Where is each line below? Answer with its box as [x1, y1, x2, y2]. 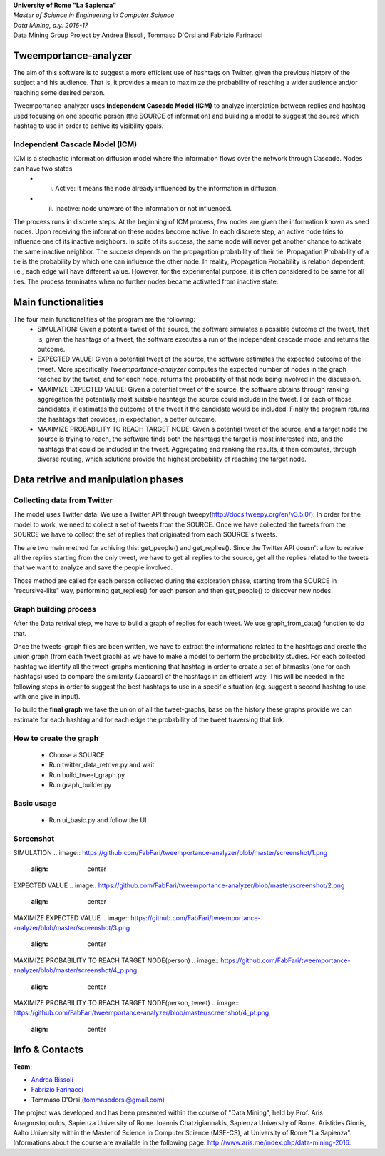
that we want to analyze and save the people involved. [13, 563, 173, 572]
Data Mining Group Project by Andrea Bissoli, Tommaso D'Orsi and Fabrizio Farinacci [13, 31, 263, 39]
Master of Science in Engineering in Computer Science [13, 11, 175, 19]
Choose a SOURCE [48, 750, 105, 759]
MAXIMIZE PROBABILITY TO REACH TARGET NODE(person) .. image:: [13, 956, 220, 965]
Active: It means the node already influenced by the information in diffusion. [55, 184, 278, 193]
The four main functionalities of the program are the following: [13, 314, 196, 323]
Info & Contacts [13, 1043, 83, 1055]
